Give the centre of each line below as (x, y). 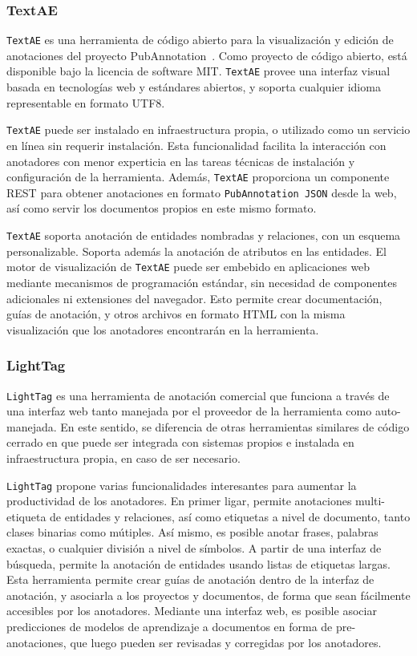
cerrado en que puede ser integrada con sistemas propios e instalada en (180, 442)
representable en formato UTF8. (86, 102)
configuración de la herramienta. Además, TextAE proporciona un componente (198, 177)
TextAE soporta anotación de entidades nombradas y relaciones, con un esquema (204, 235)
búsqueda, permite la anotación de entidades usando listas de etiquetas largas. (198, 563)
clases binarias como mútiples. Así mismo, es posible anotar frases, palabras (192, 532)
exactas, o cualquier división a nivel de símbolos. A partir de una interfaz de (194, 548)
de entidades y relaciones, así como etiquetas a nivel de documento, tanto (230, 516)
